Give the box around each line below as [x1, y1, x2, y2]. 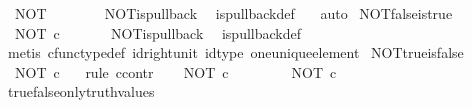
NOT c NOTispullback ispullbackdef [14, 22, 302, 43]
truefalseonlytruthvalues [7, 81, 155, 102]
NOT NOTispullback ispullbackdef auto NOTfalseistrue [14, 3, 453, 23]
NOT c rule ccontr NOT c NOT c [14, 61, 337, 82]
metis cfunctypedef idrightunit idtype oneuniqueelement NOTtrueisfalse [7, 42, 464, 63]
